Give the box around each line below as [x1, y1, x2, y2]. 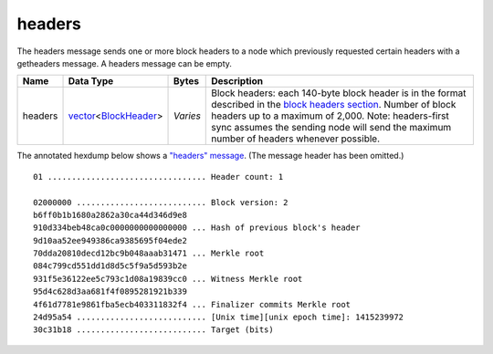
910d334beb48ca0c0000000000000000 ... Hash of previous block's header [33, 223, 361, 233]
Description [211, 75, 264, 88]
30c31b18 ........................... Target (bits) [33, 325, 274, 335]
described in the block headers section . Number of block [211, 99, 456, 111]
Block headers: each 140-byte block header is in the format [211, 87, 467, 99]
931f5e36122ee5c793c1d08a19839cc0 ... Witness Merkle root [33, 274, 303, 284]
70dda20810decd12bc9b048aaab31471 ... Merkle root [33, 248, 265, 259]
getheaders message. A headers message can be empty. [16, 57, 233, 68]
